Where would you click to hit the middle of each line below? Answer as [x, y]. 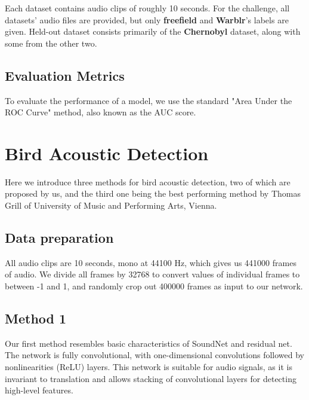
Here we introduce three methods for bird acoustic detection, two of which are [148, 181]
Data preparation [59, 238]
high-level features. [39, 390]
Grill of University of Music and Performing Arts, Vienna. [111, 205]
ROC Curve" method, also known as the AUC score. [101, 112]
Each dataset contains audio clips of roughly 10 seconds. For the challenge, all [147, 8]
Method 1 [36, 318]
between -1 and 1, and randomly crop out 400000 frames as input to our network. [154, 286]
